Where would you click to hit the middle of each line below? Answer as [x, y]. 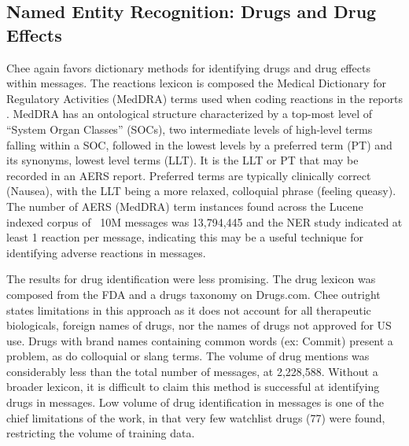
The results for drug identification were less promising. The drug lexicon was [191, 279]
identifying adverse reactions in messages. [106, 252]
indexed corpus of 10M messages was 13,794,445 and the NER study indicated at [204, 221]
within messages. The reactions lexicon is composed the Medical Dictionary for [196, 83]
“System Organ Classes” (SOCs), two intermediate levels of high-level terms [190, 129]
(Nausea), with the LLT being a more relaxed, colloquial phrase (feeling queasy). [201, 191]
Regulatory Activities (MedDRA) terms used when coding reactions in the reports [204, 98]
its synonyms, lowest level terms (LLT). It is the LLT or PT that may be [182, 160]
